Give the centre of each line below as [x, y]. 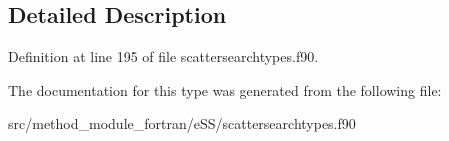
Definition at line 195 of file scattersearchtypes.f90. [163, 56]
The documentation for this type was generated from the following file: [225, 89]
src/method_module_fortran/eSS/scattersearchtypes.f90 [182, 123]
